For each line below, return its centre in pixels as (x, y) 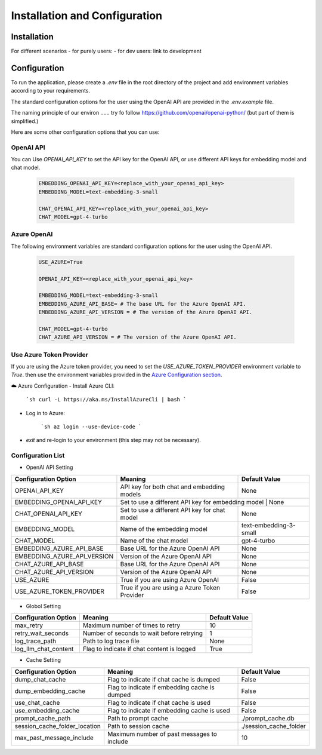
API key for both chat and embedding (173, 487)
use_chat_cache (37, 702)
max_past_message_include (54, 738)
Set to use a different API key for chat (173, 510)
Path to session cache (139, 726)
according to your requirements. (51, 91)
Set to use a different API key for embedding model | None (202, 502)
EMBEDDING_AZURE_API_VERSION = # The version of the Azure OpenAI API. (145, 312)
